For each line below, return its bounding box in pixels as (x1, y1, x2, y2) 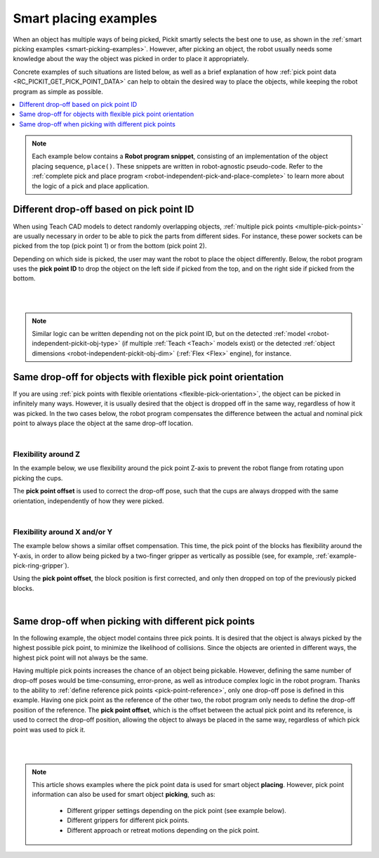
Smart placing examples (13, 11, 158, 26)
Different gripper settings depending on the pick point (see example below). (67, 806, 287, 814)
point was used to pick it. (13, 725, 86, 734)
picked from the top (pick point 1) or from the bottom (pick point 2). (13, 242, 207, 250)
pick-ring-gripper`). (13, 561, 69, 569)
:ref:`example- (315, 552, 357, 560)
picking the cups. (13, 474, 63, 482)
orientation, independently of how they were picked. (13, 496, 164, 505)
